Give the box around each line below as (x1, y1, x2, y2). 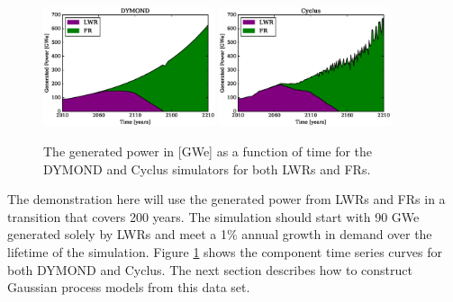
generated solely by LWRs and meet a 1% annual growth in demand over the (7, 225, 432, 244)
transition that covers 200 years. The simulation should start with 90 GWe (7, 207, 420, 226)
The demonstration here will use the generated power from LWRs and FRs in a (7, 190, 446, 209)
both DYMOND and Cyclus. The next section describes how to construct (7, 260, 413, 279)
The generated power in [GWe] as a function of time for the (43, 142, 373, 161)
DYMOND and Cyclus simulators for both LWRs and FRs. (43, 159, 371, 178)
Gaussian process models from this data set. (7, 278, 250, 297)
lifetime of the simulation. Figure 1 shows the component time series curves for (7, 243, 442, 262)
